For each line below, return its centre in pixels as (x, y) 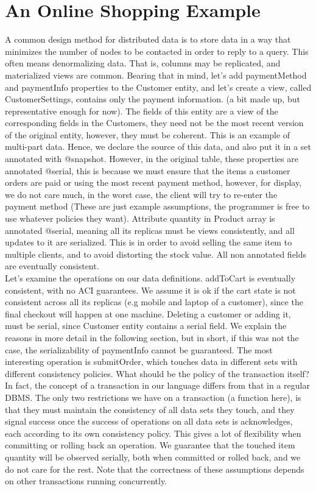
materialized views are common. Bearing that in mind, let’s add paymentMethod (156, 75)
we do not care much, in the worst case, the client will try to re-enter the (141, 194)
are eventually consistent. (52, 266)
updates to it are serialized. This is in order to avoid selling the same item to (149, 242)
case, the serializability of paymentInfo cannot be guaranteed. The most (139, 349)
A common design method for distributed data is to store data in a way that (148, 39)
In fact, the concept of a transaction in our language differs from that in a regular (157, 385)
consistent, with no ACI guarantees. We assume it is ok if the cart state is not (150, 290)
